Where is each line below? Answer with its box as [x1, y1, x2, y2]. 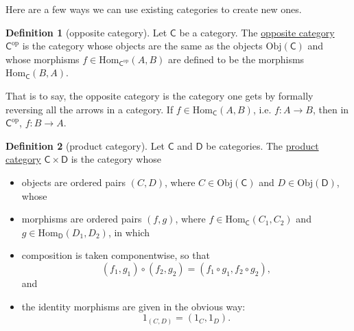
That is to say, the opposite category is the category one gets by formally [5, 88, 314, 102]
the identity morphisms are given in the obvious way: [21, 299, 246, 313]
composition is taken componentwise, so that [21, 248, 210, 262]
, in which [108, 225, 150, 239]
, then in [312, 102, 349, 116]
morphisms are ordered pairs [21, 212, 142, 226]
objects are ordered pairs [21, 174, 126, 189]
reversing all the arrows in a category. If [5, 102, 174, 116]
